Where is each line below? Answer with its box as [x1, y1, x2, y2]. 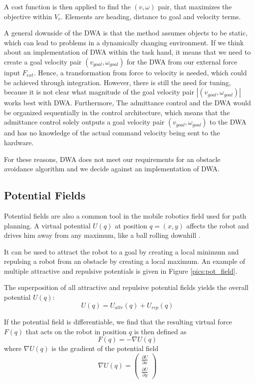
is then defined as [134, 326, 187, 336]
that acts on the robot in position [25, 326, 127, 336]
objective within [4, 11, 52, 21]
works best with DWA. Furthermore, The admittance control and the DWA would [4, 97, 251, 108]
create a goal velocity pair [4, 56, 82, 66]
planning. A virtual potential [4, 220, 91, 230]
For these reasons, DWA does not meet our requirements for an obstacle [4, 154, 221, 164]
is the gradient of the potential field [51, 343, 159, 353]
